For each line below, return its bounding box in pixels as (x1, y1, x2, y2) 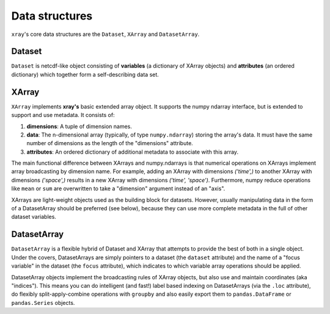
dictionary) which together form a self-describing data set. (11, 71, 159, 78)
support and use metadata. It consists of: (11, 112, 116, 119)
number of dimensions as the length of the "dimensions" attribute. (26, 140, 194, 147)
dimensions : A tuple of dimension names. (26, 123, 133, 130)
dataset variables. (11, 213, 56, 221)
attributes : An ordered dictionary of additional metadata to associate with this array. (26, 148, 238, 155)
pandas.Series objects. (11, 299, 75, 306)
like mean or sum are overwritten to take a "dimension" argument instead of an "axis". (11, 185, 226, 192)
